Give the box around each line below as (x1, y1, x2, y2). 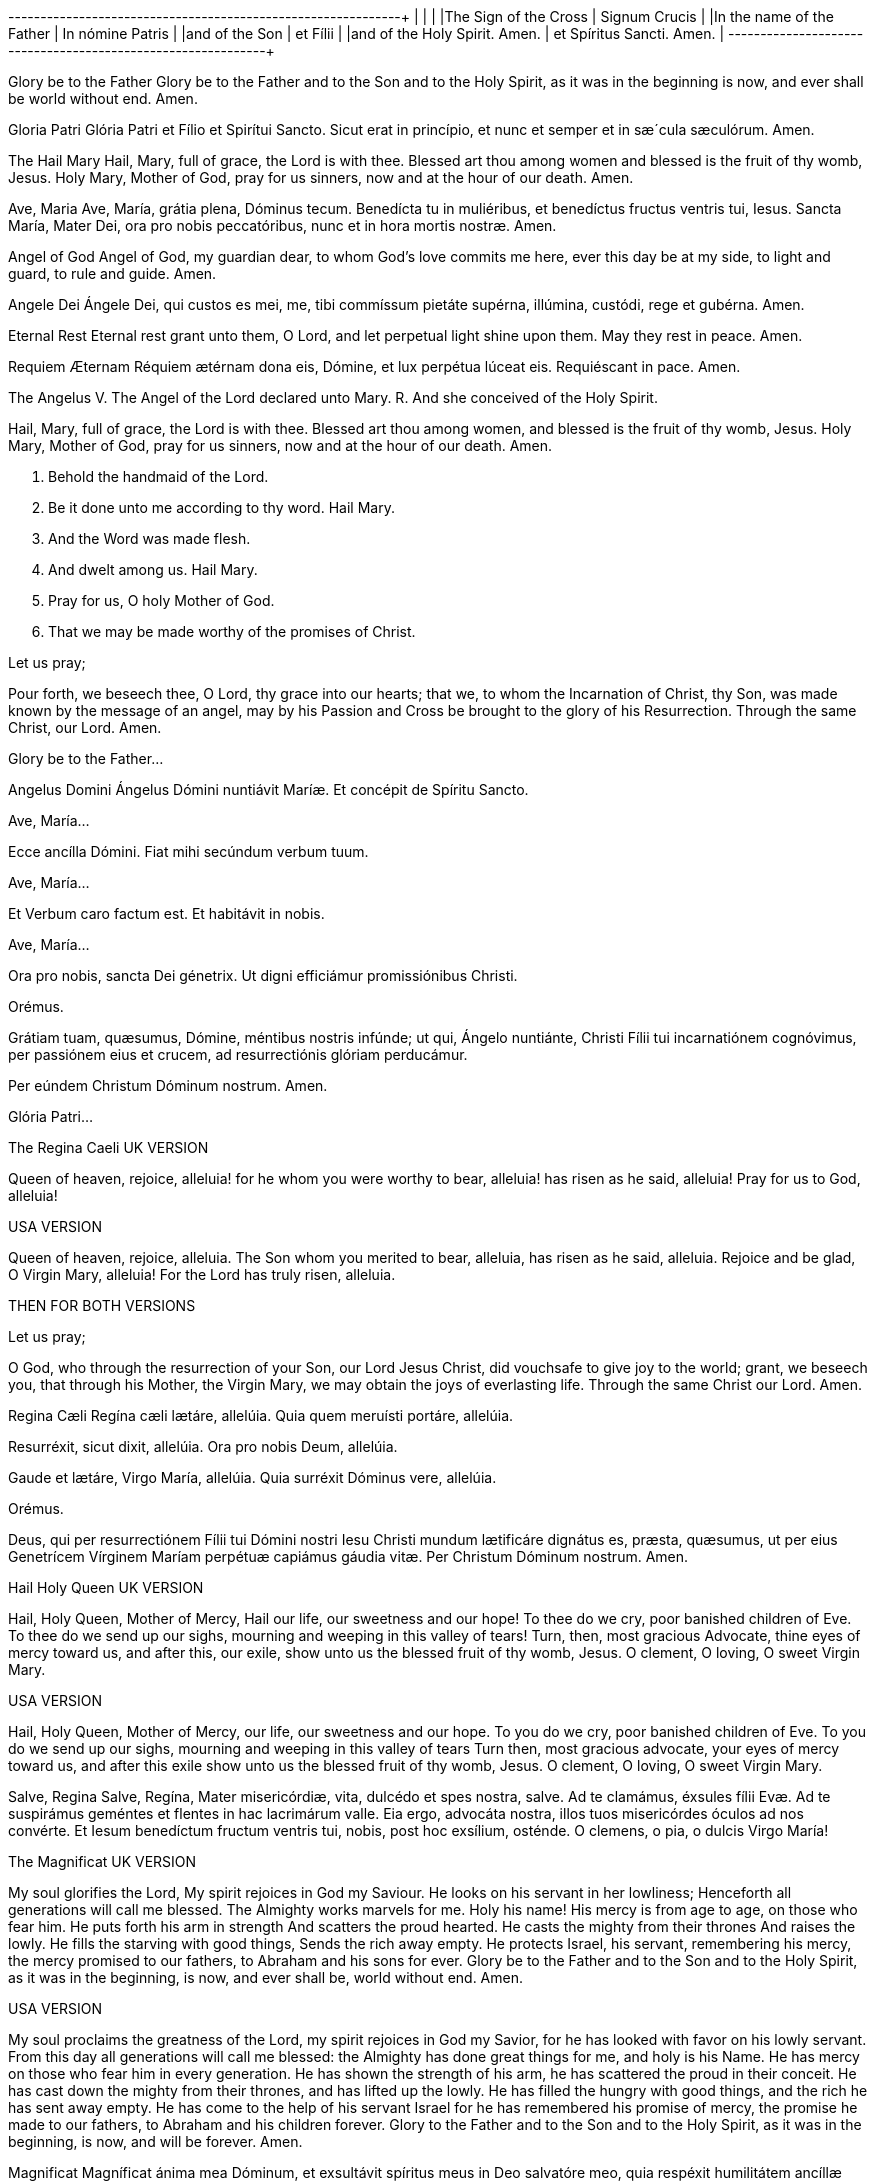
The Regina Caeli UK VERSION (8, 1139, 209, 1156)
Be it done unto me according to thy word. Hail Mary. (48, 499, 395, 516)
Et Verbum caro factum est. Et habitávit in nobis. (8, 905, 325, 922)
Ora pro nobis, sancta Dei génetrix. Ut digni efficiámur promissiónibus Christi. (8, 967, 518, 984)
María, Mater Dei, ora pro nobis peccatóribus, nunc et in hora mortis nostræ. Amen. (8, 217, 557, 234)
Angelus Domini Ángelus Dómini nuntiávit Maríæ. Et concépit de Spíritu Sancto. (8, 781, 529, 798)
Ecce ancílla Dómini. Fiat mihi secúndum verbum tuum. (8, 843, 369, 860)
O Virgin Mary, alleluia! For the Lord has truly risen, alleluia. (8, 1266, 396, 1283)
